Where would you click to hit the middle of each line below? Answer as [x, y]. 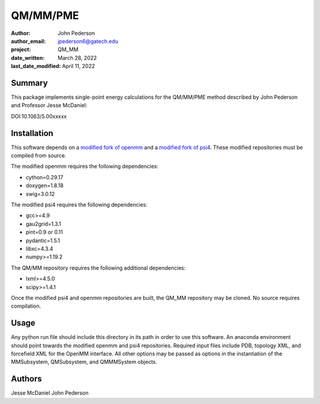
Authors [26, 379]
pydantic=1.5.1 [43, 240]
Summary [29, 83]
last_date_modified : [36, 66]
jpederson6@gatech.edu [88, 41]
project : [21, 50]
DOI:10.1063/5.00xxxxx [39, 116]
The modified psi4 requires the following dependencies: [79, 205]
